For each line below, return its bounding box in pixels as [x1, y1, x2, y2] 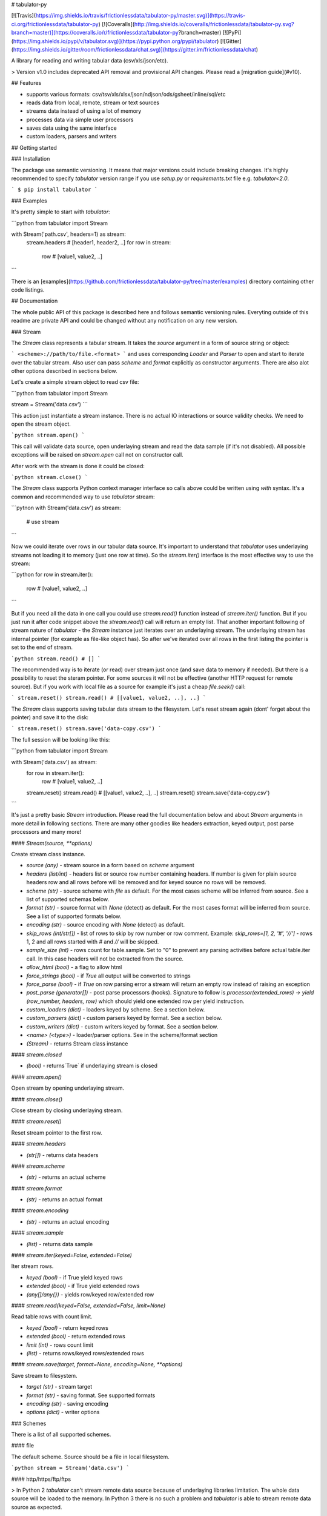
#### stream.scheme [11, 1162, 65, 1170]
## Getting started [11, 144, 58, 151]
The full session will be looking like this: [11, 736, 110, 743]
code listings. [11, 286, 45, 293]
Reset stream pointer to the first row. [11, 1129, 102, 1136]
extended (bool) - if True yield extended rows [26, 1283, 140, 1290]
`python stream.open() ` [11, 432, 85, 439]
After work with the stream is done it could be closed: [11, 462, 145, 469]
